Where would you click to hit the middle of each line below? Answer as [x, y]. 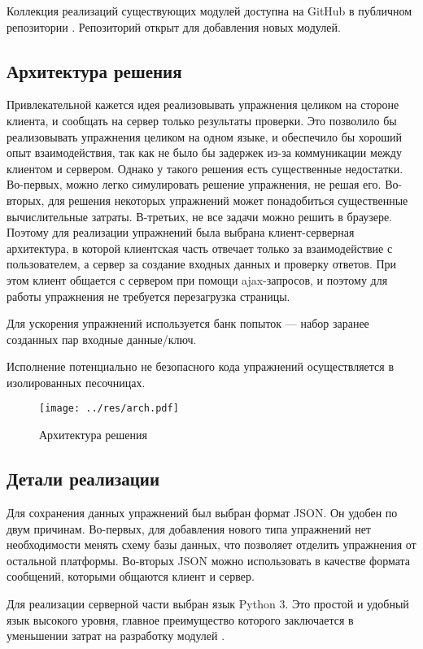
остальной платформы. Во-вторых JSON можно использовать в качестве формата [209, 560]
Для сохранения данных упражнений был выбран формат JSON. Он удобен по [202, 512]
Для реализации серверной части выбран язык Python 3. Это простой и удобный [208, 603]
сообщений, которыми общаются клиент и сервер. [131, 576]
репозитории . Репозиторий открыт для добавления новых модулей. [174, 26]
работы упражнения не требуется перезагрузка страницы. [148, 296]
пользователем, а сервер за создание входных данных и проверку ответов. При [202, 264]
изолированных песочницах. [76, 382]
